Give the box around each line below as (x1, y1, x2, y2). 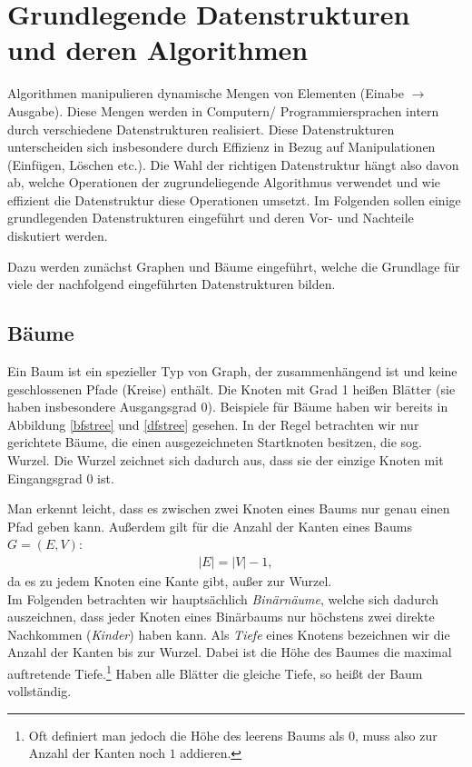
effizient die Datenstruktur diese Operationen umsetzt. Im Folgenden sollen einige (7, 190, 461, 209)
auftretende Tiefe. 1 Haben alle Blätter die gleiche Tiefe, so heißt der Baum (7, 661, 423, 682)
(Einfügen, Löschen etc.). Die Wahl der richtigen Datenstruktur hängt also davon (7, 154, 459, 174)
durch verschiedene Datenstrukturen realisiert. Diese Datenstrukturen (7, 119, 395, 138)
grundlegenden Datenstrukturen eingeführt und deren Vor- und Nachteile (7, 208, 414, 227)
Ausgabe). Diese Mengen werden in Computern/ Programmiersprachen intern (7, 101, 439, 120)
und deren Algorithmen (7, 31, 309, 68)
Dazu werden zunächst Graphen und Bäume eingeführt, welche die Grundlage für (7, 256, 460, 275)
